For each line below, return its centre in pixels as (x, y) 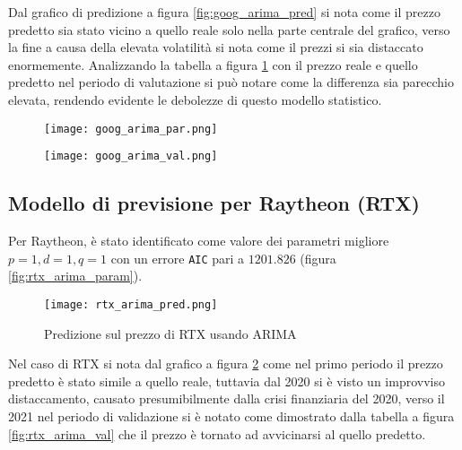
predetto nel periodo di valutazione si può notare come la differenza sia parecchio (231, 82)
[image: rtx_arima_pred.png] (131, 304)
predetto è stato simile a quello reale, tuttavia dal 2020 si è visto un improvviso (227, 381)
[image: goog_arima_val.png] (131, 156)
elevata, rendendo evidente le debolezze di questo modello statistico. (195, 99)
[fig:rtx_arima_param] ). (75, 276)
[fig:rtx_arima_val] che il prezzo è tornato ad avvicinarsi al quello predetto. (217, 433)
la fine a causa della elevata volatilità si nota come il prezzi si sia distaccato (216, 47)
